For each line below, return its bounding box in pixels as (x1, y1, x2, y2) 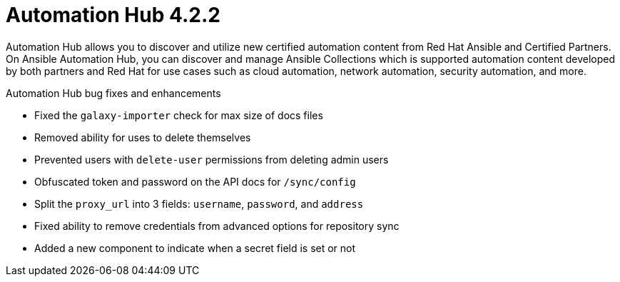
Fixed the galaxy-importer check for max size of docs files (34, 109, 323, 121)
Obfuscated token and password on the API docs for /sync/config (34, 175, 356, 188)
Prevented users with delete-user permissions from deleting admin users (34, 153, 389, 166)
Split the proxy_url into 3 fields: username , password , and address (34, 197, 364, 210)
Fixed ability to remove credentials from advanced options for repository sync (34, 219, 400, 232)
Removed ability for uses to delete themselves (34, 131, 251, 143)
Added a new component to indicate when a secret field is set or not (34, 241, 356, 254)
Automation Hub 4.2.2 (6, 3, 220, 27)
